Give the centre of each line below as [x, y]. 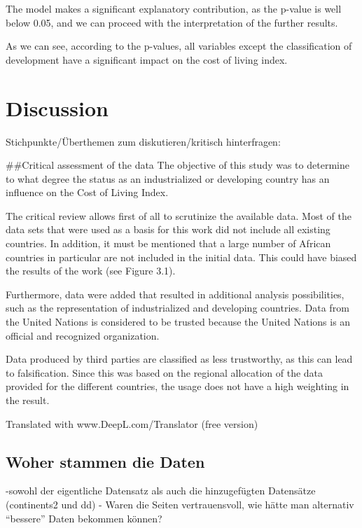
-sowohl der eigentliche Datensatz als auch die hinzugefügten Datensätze [161, 491]
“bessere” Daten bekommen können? [84, 518]
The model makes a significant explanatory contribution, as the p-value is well [174, 8]
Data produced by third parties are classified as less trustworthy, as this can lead [179, 359]
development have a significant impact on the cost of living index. [147, 59]
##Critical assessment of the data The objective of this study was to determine [177, 165]
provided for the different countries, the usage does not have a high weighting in [177, 386]
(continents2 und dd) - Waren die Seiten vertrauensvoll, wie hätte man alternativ [180, 504]
